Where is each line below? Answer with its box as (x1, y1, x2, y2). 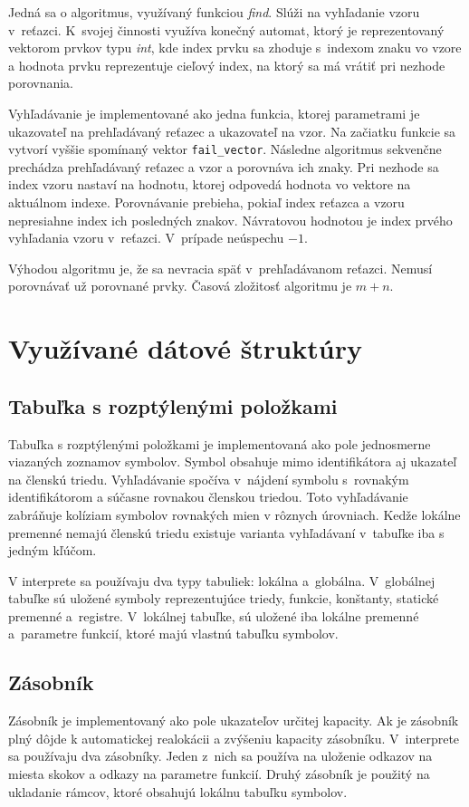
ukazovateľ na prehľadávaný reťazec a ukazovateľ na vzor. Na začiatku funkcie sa (8, 121, 456, 140)
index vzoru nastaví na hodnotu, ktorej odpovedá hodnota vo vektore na (8, 175, 411, 194)
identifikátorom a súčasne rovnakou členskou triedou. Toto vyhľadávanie (8, 487, 408, 506)
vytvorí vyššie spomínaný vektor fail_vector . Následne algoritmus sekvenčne (8, 139, 442, 159)
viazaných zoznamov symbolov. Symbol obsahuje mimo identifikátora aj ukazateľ (8, 452, 457, 471)
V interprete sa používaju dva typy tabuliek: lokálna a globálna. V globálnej (8, 571, 435, 590)
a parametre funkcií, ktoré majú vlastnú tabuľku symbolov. (8, 624, 339, 643)
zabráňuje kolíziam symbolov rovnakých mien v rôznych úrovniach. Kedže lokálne (8, 504, 461, 524)
